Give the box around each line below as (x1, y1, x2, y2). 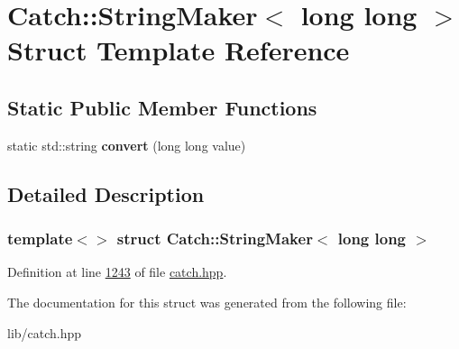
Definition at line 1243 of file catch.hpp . (7, 262, 227, 281)
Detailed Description (7, 179, 205, 207)
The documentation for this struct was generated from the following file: (7, 292, 407, 311)
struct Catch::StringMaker (116, 227, 313, 250)
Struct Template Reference (7, 32, 350, 69)
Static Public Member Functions (7, 93, 317, 121)
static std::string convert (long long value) (7, 135, 246, 154)
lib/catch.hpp (7, 323, 82, 342)
